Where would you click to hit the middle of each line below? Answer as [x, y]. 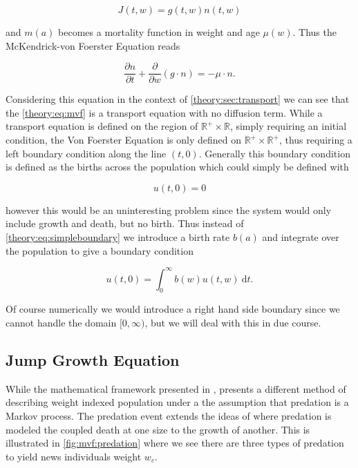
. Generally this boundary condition [274, 153]
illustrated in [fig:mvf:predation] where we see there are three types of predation [175, 443]
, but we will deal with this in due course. [233, 323]
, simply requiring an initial [288, 126]
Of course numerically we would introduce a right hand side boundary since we [173, 309]
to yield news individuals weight [74, 456]
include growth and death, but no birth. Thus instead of [125, 223]
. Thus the [314, 32]
